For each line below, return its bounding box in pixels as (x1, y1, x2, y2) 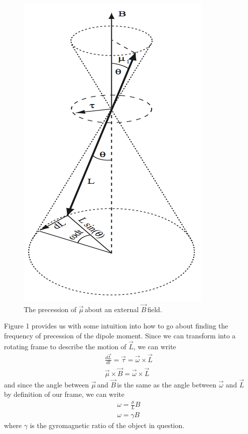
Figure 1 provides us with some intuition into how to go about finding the (4, 321, 228, 331)
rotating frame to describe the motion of (4, 341, 127, 351)
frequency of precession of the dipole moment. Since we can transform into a (4, 330, 236, 340)
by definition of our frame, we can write (4, 389, 125, 399)
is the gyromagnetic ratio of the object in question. (30, 420, 185, 431)
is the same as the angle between (117, 379, 216, 389)
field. (147, 304, 162, 314)
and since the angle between (4, 379, 89, 389)
